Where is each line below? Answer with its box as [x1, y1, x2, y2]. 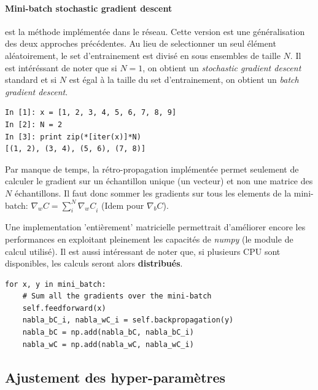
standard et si [5, 73, 57, 86]
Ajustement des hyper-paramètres [5, 367, 226, 386]
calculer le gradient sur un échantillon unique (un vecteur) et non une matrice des [5, 174, 313, 187]
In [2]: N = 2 [5, 120, 63, 129]
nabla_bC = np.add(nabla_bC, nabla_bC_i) [22, 328, 194, 337]
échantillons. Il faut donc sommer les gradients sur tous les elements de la [14, 186, 292, 199]
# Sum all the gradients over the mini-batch [22, 292, 212, 301]
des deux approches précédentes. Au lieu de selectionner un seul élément [5, 37, 276, 50]
